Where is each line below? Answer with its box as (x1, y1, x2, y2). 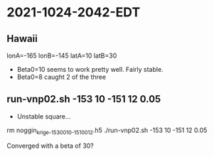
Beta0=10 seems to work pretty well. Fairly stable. (16, 65, 164, 73)
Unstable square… (16, 112, 71, 121)
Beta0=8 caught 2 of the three (16, 72, 107, 81)
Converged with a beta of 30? (6, 141, 94, 150)
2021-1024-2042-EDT (6, 4, 141, 21)
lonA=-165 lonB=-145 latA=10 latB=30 (6, 51, 117, 60)
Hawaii (6, 33, 38, 45)
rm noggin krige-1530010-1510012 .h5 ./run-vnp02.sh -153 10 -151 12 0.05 (6, 126, 208, 136)
